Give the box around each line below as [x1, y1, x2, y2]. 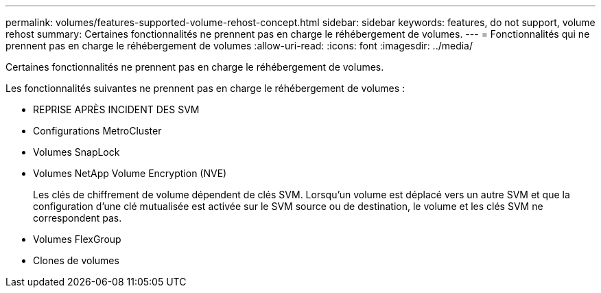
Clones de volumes [33, 255, 119, 266]
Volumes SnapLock [33, 146, 120, 158]
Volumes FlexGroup [33, 233, 121, 245]
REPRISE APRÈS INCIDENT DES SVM [33, 104, 200, 115]
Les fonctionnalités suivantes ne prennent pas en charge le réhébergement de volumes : [5, 82, 405, 94]
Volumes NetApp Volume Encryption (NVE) [33, 167, 227, 179]
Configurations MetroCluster [33, 125, 162, 137]
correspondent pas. [33, 212, 122, 224]
